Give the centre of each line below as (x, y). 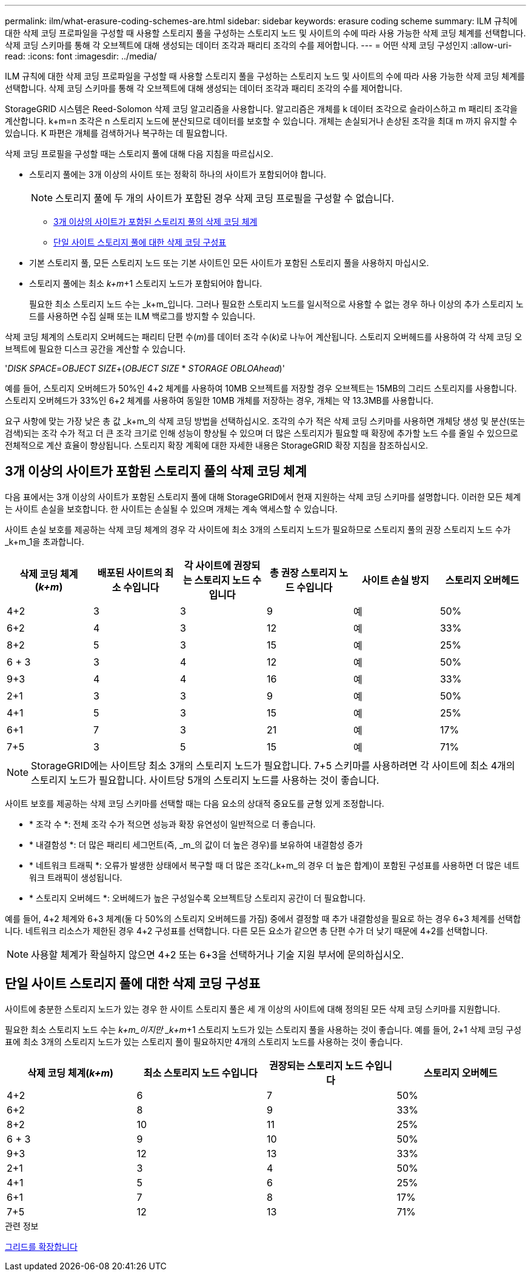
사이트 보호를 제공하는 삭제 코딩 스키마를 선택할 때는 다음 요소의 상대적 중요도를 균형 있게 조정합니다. (195, 803)
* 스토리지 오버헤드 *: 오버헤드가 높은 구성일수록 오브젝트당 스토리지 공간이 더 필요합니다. (197, 898)
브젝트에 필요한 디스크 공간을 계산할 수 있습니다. (95, 349)
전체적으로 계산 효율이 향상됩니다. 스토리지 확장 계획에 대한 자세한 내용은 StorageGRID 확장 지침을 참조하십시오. (217, 445)
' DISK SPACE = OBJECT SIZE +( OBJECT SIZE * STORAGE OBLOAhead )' (145, 368)
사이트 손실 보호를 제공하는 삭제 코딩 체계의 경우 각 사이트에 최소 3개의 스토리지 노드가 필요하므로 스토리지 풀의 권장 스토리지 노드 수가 (258, 529)
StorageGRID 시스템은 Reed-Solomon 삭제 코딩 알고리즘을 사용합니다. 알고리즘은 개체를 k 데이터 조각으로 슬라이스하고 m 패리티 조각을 (261, 109)
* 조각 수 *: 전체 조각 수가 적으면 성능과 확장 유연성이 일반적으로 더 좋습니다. (172, 824)
